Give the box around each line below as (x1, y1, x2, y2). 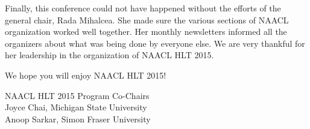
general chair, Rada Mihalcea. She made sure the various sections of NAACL (5, 13, 289, 26)
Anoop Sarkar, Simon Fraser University (5, 112, 151, 125)
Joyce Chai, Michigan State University (5, 101, 147, 113)
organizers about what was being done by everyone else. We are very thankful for (5, 37, 305, 49)
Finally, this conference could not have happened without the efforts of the (5, 2, 281, 14)
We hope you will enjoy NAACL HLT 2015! (5, 68, 166, 81)
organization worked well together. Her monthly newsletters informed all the (5, 25, 287, 38)
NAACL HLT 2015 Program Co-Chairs (5, 89, 150, 101)
